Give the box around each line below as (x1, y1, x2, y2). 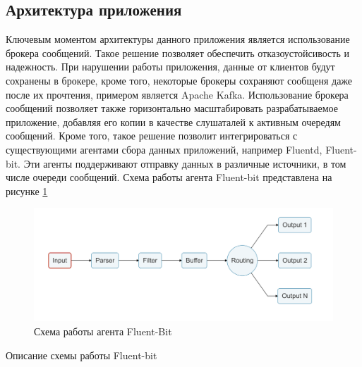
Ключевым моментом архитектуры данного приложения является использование (6, 32, 350, 46)
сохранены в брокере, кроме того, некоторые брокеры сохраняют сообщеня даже (6, 73, 353, 87)
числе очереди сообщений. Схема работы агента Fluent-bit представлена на (6, 170, 332, 185)
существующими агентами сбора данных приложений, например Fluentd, (6, 142, 322, 156)
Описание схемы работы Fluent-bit (6, 347, 157, 362)
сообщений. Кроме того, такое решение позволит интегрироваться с (6, 128, 298, 143)
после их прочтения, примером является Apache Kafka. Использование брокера (6, 87, 349, 101)
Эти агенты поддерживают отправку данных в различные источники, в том (23, 156, 346, 170)
